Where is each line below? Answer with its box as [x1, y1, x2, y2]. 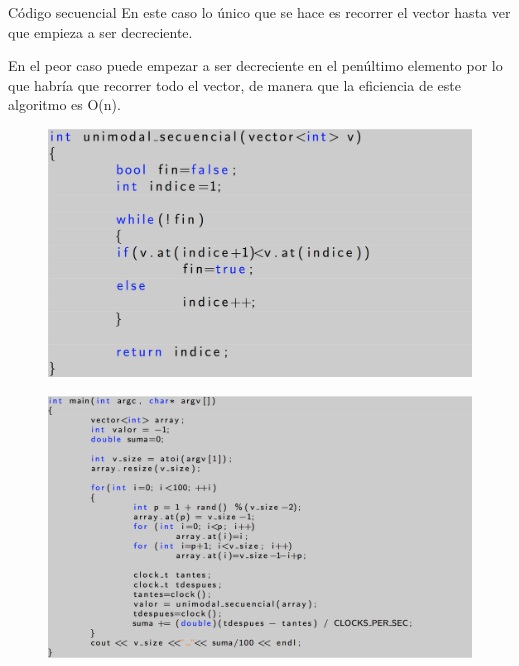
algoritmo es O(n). [8, 94, 121, 115]
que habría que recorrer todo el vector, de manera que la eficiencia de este [8, 74, 461, 95]
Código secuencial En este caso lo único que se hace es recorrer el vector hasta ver [8, 2, 511, 22]
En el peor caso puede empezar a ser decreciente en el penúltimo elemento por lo [8, 55, 503, 76]
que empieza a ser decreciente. [8, 21, 193, 42]
